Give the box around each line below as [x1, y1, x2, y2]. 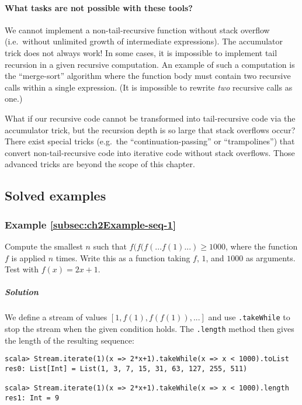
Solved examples [5, 186, 106, 205]
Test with [5, 263, 39, 275]
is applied [11, 251, 46, 264]
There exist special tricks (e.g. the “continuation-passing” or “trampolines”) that [5, 135, 295, 147]
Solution [5, 286, 39, 298]
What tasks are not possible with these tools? [5, 1, 193, 13]
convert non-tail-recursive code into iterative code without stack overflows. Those [5, 146, 295, 158]
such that [93, 240, 127, 252]
